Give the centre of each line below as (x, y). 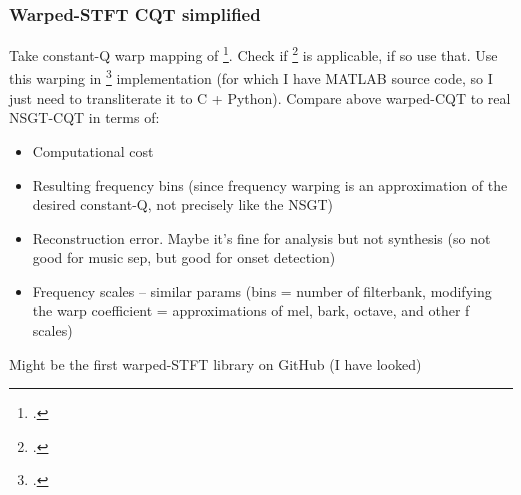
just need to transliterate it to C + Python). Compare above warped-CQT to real (260, 97)
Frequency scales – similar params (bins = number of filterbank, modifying (262, 290)
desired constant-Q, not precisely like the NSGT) (183, 204)
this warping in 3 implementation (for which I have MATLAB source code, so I (251, 77)
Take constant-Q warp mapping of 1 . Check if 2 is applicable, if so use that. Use (253, 53)
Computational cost (93, 150)
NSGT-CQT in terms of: (84, 117)
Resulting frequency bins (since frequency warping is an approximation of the (270, 184)
